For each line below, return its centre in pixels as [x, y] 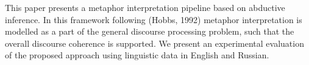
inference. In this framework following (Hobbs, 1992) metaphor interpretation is [154, 19]
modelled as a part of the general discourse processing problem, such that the [150, 31]
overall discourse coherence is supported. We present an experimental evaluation [154, 43]
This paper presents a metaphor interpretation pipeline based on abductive [145, 7]
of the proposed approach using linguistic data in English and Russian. [137, 55]
